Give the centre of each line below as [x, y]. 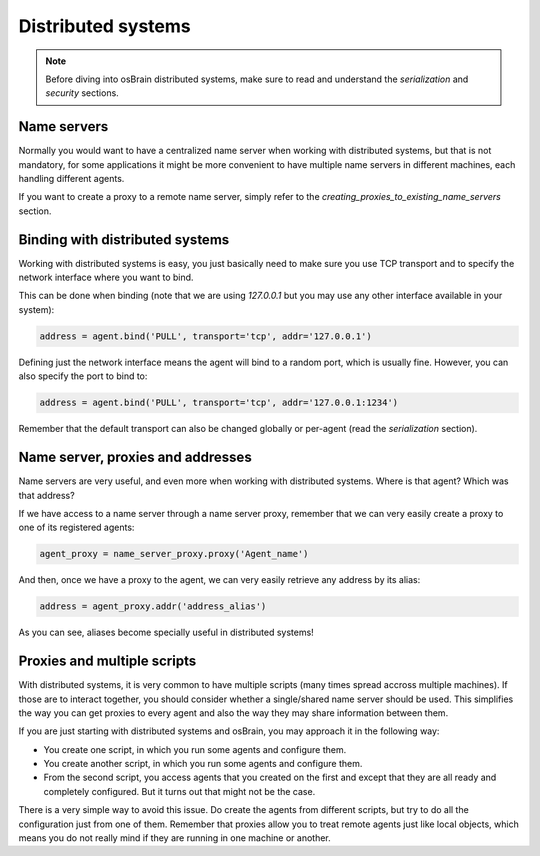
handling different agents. [71, 179]
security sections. [82, 93]
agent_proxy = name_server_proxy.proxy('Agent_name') [174, 554]
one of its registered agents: [76, 527]
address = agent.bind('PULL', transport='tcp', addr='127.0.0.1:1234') [219, 403]
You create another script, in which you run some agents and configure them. [203, 764]
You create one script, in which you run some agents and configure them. [195, 749]
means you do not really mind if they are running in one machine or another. [175, 838]
